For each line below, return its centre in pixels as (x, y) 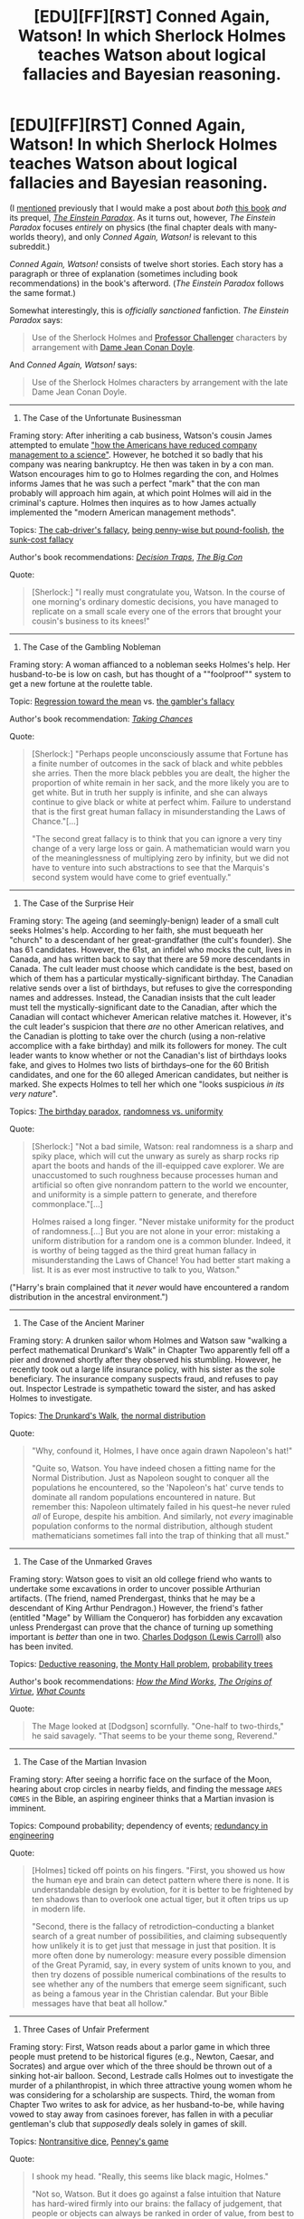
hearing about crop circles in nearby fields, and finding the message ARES (146, 1788)
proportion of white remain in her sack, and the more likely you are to (160, 782)
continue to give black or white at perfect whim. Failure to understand (161, 802)
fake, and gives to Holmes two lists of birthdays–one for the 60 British (139, 1064)
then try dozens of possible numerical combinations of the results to (159, 1974)
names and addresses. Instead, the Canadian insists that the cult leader (142, 997)
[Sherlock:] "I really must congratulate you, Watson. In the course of (158, 592)
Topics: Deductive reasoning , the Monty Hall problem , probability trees (141, 1663)
